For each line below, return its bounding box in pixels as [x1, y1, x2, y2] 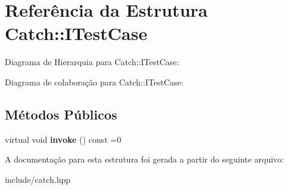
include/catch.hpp [5, 173, 71, 185]
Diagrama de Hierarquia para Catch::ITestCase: [5, 56, 179, 68]
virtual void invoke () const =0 [5, 133, 122, 145]
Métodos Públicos [5, 105, 117, 123]
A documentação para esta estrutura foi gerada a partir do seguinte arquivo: [5, 153, 284, 166]
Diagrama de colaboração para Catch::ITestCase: [5, 75, 184, 88]
